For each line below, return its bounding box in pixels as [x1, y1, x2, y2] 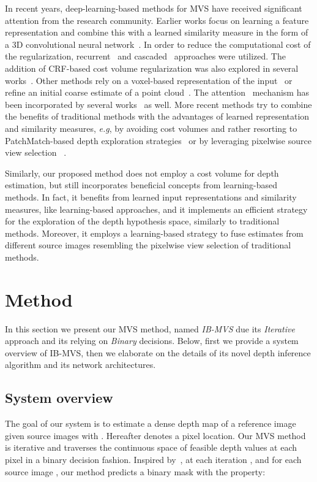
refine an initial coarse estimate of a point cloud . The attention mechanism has [5, 86, 309, 99]
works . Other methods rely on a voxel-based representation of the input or [5, 74, 293, 86]
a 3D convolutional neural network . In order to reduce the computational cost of [5, 37, 311, 50]
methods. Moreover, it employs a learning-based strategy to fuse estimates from [5, 226, 304, 239]
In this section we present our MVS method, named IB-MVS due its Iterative [5, 322, 295, 335]
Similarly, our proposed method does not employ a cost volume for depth [5, 166, 279, 179]
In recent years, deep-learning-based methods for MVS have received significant [5, 2, 302, 14]
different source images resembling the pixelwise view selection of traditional [5, 239, 291, 251]
